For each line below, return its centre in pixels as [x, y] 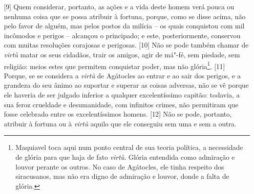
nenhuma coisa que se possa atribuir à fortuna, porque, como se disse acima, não [125, 16]
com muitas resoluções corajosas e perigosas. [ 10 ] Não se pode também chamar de [126, 45]
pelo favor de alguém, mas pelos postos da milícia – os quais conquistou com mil [124, 26]
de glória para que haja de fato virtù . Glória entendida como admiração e [125, 157]
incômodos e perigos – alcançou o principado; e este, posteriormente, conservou [122, 35]
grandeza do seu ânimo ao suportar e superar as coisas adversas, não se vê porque [127, 85]
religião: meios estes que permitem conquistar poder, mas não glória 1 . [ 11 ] [115, 65]
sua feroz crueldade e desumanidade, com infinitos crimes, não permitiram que [121, 104]
